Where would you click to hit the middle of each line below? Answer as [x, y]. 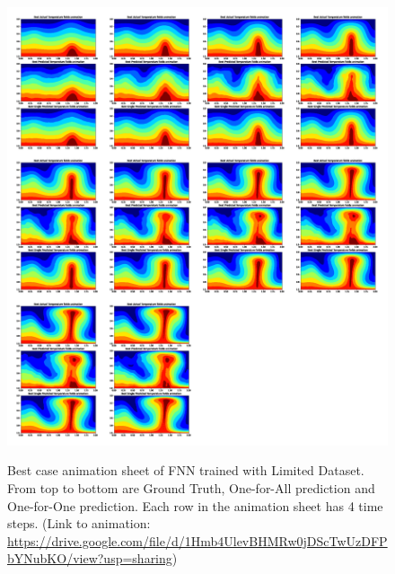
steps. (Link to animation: [79, 523]
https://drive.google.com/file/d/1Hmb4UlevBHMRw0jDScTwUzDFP [197, 540]
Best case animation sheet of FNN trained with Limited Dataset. [186, 470]
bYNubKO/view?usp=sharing [90, 558]
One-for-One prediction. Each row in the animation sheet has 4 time [195, 505]
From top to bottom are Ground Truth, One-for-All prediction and [191, 488]
